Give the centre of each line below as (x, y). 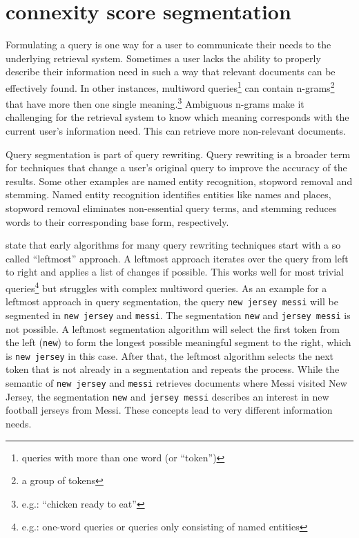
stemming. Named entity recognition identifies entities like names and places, (168, 194)
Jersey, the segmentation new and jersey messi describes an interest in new (167, 396)
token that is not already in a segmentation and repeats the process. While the (173, 369)
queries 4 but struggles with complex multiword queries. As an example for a (166, 287)
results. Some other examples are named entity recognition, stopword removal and (179, 181)
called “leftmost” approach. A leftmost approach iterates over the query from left (177, 258)
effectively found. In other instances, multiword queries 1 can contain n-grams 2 (170, 86)
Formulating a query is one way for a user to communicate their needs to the (168, 45)
